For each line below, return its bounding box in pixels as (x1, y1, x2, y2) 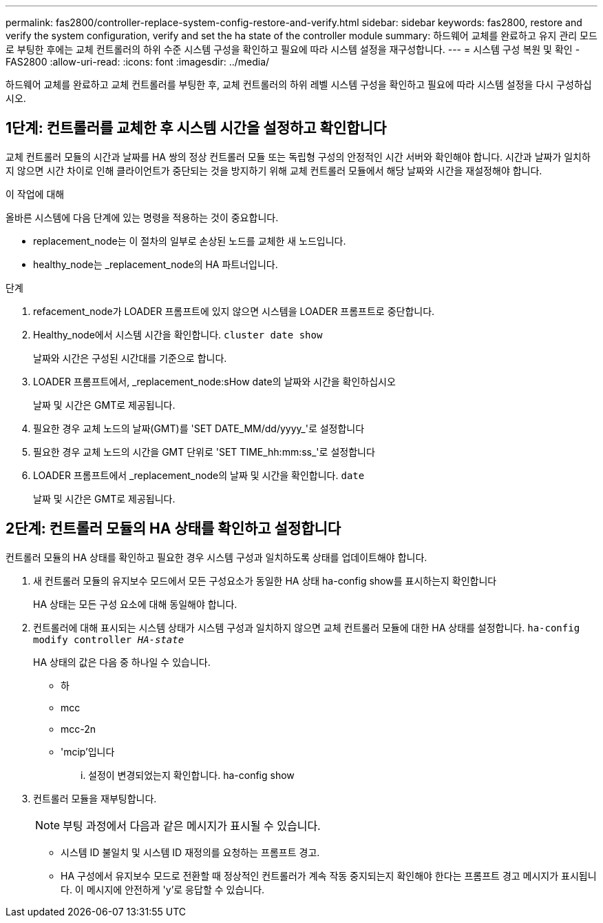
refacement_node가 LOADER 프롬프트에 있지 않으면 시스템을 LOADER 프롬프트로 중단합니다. (33, 305, 435, 317)
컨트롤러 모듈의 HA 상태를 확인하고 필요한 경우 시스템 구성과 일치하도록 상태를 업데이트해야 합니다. (6, 551, 427, 563)
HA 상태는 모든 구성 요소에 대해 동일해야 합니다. (33, 598, 237, 610)
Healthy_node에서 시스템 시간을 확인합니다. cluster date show (33, 328, 323, 341)
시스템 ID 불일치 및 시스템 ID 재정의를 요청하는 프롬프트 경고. (61, 846, 320, 858)
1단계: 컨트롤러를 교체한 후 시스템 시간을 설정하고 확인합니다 (6, 119, 387, 137)
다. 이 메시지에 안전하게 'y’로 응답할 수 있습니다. (61, 883, 265, 895)
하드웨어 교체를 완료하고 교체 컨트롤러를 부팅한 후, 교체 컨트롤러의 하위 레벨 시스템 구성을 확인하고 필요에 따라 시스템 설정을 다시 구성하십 (6, 79, 592, 90)
